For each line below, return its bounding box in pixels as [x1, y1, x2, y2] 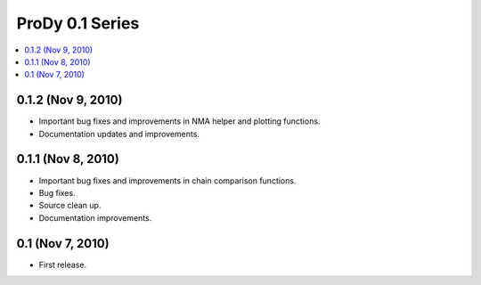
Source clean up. [38, 200, 102, 211]
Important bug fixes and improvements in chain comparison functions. [38, 175, 297, 186]
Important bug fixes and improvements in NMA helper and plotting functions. [38, 116, 321, 126]
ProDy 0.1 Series [16, 13, 140, 33]
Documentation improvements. [38, 212, 152, 223]
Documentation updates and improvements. [38, 128, 200, 139]
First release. [38, 259, 87, 270]
